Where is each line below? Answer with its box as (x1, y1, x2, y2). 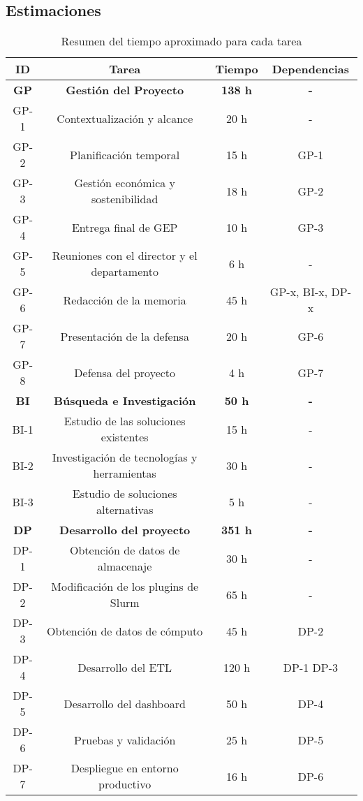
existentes (101, 429, 149, 446)
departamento (91, 263, 158, 280)
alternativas (96, 501, 154, 518)
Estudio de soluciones (72, 485, 177, 502)
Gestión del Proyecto (66, 82, 184, 98)
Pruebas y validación (74, 731, 176, 748)
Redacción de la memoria (63, 291, 186, 308)
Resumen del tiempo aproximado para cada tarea (61, 33, 302, 50)
